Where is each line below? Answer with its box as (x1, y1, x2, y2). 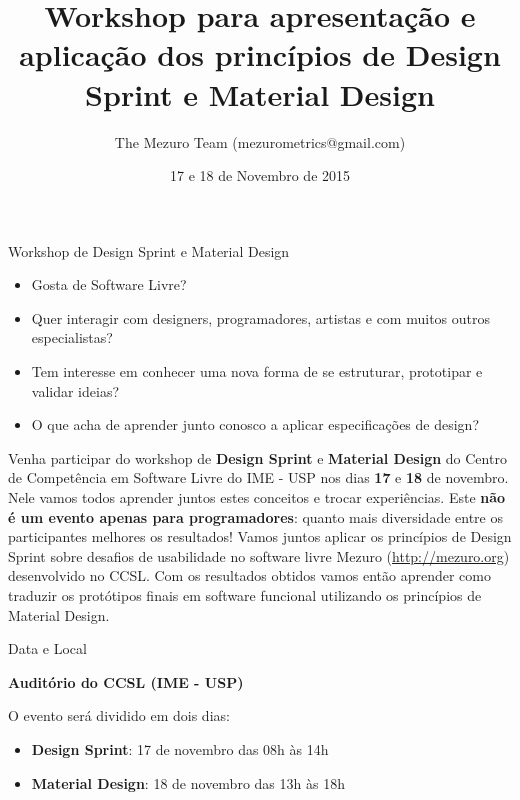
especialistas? (31, 327, 113, 348)
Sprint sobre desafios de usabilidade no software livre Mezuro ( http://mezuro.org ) (8, 545, 510, 566)
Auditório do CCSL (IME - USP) (8, 671, 244, 692)
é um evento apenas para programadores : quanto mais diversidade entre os (8, 506, 504, 527)
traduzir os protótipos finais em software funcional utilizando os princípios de (8, 585, 482, 605)
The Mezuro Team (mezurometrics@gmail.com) (114, 131, 406, 152)
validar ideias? (31, 380, 120, 401)
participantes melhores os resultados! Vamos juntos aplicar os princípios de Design (8, 526, 512, 547)
